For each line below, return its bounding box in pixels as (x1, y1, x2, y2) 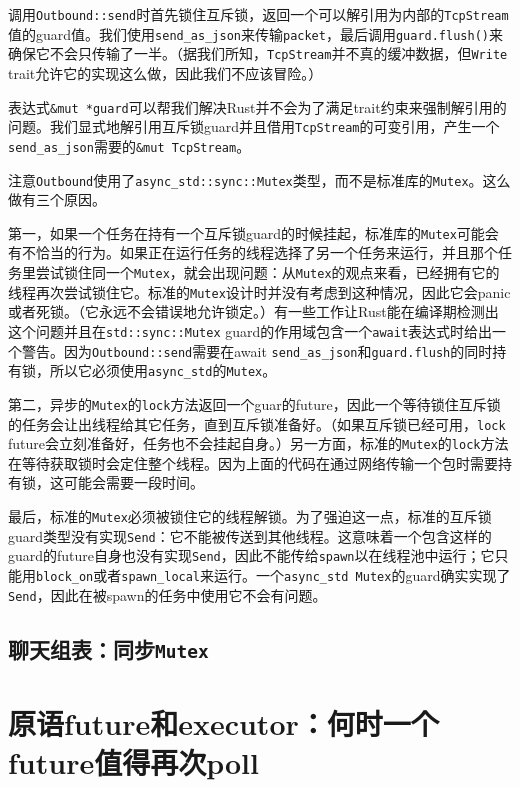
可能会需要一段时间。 (63, 472, 204, 493)
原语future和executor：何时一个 (8, 702, 439, 743)
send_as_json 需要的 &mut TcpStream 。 (8, 135, 251, 156)
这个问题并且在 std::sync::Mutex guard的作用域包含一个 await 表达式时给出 (8, 320, 493, 341)
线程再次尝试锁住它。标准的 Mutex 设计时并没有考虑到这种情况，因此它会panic (8, 281, 511, 302)
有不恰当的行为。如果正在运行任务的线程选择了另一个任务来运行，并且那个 (8, 242, 498, 263)
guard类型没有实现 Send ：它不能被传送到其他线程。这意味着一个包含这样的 (8, 525, 492, 546)
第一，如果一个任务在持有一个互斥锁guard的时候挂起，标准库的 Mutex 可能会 (8, 222, 499, 243)
